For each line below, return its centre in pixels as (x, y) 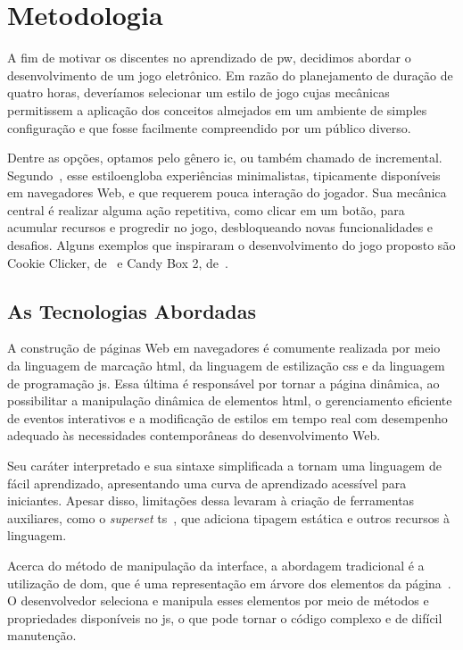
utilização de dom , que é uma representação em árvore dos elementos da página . (229, 583)
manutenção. (42, 635)
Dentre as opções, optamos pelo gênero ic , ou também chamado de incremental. (225, 158)
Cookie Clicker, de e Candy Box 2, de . (118, 262)
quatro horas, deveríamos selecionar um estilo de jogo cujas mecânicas (198, 92)
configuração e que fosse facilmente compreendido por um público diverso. (209, 127)
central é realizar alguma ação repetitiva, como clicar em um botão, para (206, 209)
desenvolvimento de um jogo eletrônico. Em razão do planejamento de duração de (230, 75)
